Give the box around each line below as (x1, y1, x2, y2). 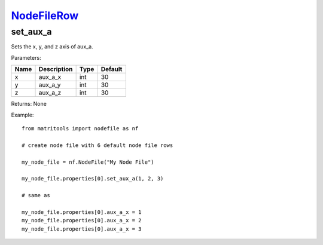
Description (38, 65, 73, 73)
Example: (11, 111, 34, 118)
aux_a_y (38, 81, 61, 89)
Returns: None (11, 100, 47, 108)
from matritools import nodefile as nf (22, 125, 139, 131)
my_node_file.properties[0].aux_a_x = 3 (22, 225, 142, 232)
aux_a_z (38, 88, 62, 97)
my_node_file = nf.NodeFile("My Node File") (22, 158, 155, 166)
